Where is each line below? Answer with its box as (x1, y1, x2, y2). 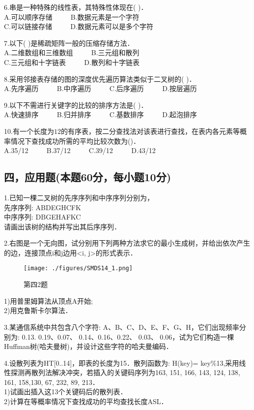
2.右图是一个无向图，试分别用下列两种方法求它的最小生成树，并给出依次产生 (4, 238, 250, 248)
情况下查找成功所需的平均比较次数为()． (10, 135, 140, 146)
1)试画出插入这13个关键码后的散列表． (4, 386, 127, 397)
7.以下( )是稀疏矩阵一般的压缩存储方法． (4, 37, 134, 48)
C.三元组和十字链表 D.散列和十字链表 (4, 57, 140, 67)
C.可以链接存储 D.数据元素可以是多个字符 (4, 21, 153, 32)
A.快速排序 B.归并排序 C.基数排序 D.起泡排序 (4, 109, 197, 120)
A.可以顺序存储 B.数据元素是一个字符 (4, 11, 140, 22)
